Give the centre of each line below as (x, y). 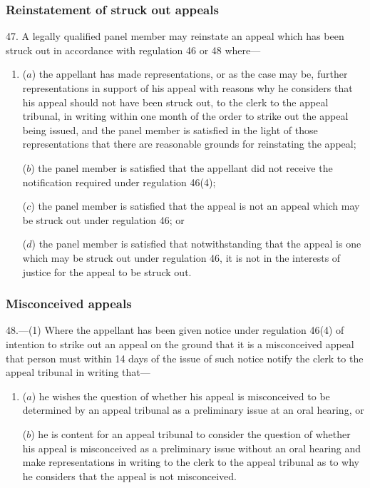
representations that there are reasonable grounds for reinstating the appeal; (189, 144)
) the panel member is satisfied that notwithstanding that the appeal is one (196, 244)
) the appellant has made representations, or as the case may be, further (190, 74)
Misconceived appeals (69, 304)
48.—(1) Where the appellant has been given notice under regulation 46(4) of (175, 330)
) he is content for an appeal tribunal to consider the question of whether (191, 433)
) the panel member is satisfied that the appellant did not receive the (182, 167)
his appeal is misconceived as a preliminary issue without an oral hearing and (192, 448)
